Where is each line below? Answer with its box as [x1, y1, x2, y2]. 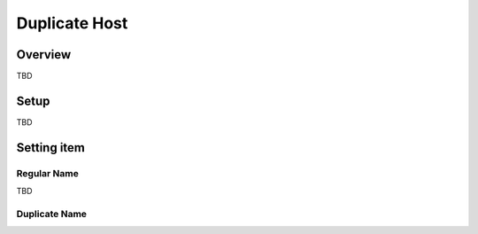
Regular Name [16, 167, 79, 179]
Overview [16, 47, 72, 62]
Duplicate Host [16, 13, 128, 33]
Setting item [16, 140, 86, 155]
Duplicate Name [16, 207, 88, 220]
